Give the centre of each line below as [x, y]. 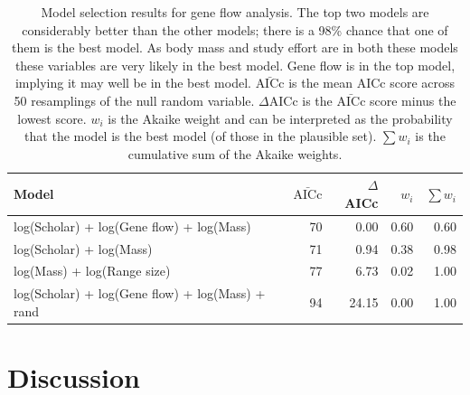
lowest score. [52, 118]
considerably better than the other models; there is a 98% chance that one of [235, 29]
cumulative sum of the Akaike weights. [235, 153]
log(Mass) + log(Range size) [92, 271]
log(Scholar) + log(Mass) [83, 248]
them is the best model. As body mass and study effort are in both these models [235, 47]
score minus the [413, 100]
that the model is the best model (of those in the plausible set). [201, 136]
